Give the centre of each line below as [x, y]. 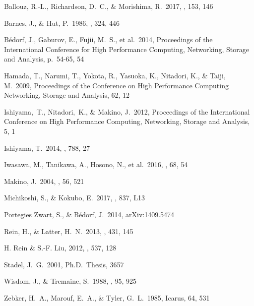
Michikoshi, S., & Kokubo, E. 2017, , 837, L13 [75, 198]
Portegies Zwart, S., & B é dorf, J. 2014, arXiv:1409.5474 [89, 214]
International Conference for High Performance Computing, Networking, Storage [127, 49]
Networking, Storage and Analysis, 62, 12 [67, 95]
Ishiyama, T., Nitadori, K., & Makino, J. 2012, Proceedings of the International [127, 111]
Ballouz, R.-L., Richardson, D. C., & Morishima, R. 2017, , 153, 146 [109, 6]
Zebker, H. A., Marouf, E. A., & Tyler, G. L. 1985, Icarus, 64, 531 [107, 297]
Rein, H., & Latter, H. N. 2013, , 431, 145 [69, 231]
